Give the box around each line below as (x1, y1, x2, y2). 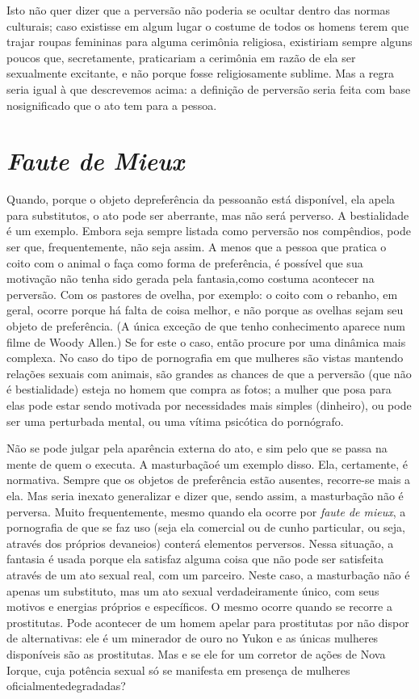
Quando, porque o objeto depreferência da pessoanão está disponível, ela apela (6, 191, 396, 208)
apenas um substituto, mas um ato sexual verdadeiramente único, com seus (6, 582, 379, 599)
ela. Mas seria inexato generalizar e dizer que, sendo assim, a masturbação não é (6, 486, 404, 503)
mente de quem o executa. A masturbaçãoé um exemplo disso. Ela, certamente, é (6, 455, 409, 472)
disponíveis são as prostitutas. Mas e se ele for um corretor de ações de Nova (6, 645, 386, 662)
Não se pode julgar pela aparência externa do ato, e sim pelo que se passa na (6, 440, 388, 457)
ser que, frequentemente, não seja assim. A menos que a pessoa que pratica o (6, 238, 387, 255)
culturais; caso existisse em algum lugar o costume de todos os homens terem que (6, 17, 409, 34)
